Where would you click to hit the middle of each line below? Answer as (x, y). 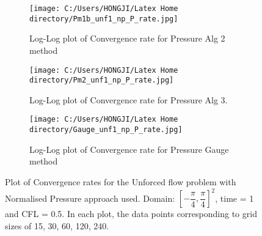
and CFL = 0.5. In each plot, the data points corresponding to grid (131, 213)
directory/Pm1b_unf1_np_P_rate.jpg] (104, 19)
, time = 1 (235, 197)
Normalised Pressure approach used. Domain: (90, 197)
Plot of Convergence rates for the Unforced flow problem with (121, 181)
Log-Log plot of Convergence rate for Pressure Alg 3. (129, 99)
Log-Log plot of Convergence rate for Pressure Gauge (129, 149)
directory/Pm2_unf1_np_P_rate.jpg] (102, 80)
